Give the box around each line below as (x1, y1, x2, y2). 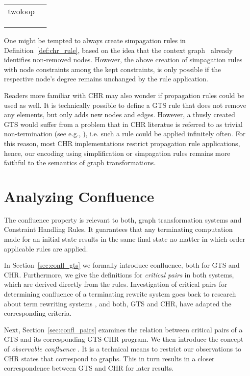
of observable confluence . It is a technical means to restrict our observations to (4, 343, 242, 353)
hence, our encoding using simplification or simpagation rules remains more (4, 148, 230, 158)
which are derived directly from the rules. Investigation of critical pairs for (4, 279, 227, 289)
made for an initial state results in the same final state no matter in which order (4, 234, 246, 244)
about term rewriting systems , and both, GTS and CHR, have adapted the (4, 298, 231, 308)
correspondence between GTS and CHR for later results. (4, 363, 174, 373)
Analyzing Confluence (4, 186, 154, 206)
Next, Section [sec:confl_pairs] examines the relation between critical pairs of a (4, 324, 243, 334)
